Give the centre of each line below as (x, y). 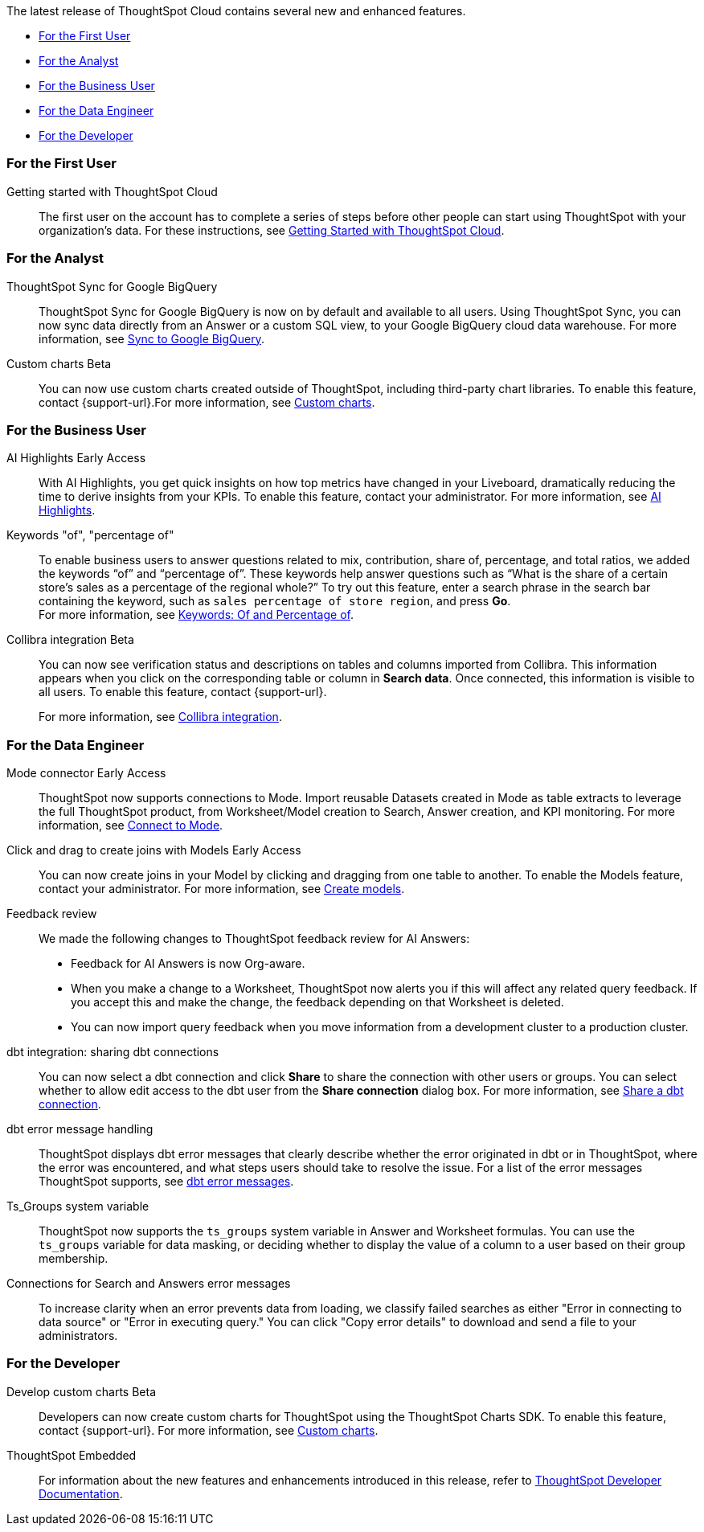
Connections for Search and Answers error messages (149, 1283)
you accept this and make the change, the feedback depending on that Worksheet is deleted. (317, 1002)
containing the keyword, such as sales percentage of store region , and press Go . (275, 601)
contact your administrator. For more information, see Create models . (222, 889)
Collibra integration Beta (70, 640)
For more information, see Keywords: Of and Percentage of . (196, 615)
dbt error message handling (80, 1129)
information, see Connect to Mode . (131, 825)
